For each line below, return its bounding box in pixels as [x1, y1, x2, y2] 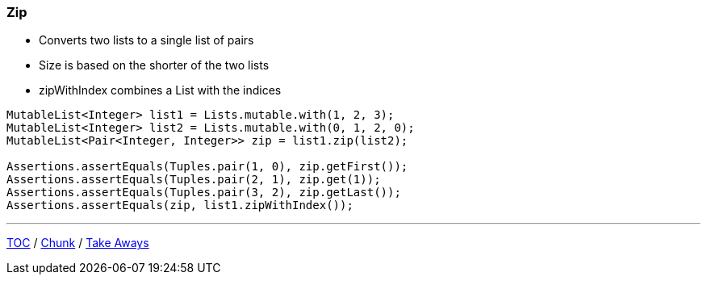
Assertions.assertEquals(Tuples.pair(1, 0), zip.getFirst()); [6, 160, 408, 174]
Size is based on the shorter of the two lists [39, 58, 270, 73]
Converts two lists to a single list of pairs [39, 33, 254, 48]
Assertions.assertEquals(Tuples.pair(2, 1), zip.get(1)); [6, 173, 381, 187]
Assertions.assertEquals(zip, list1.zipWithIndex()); [6, 199, 353, 212]
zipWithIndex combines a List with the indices [39, 83, 282, 98]
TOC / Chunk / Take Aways [6, 236, 149, 250]
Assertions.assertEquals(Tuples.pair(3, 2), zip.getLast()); [6, 186, 401, 199]
